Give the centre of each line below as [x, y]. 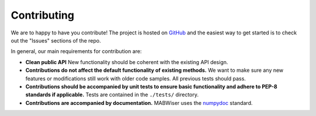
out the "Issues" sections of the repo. [56, 40]
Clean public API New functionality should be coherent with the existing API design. [127, 62]
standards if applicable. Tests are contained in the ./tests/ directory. [112, 95]
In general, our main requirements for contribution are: [76, 51]
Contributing [42, 15]
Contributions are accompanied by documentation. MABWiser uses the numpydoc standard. [139, 103]
